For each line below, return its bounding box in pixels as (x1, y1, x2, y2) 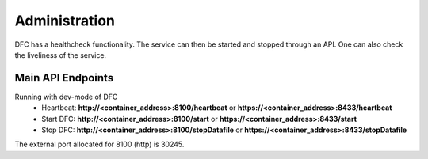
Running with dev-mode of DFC (14, 92, 118, 101)
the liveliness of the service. (14, 50, 107, 59)
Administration (14, 12, 115, 29)
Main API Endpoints (14, 71, 114, 85)
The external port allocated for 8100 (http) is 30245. (14, 139, 185, 150)
